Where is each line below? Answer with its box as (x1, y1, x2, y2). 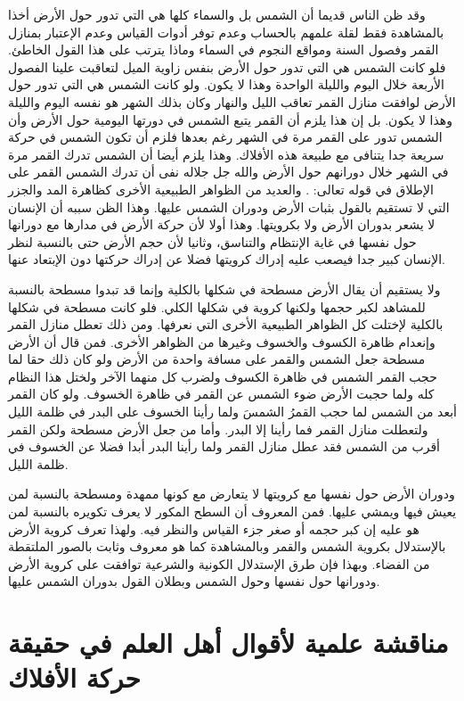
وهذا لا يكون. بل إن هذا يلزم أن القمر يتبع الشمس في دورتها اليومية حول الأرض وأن (8, 110, 452, 128)
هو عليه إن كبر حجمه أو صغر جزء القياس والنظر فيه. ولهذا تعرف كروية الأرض (8, 519, 419, 538)
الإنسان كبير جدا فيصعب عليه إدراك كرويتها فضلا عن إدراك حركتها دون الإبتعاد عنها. (8, 250, 445, 268)
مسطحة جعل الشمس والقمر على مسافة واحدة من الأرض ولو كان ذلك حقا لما (8, 350, 426, 368)
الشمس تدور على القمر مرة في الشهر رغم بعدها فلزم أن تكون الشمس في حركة (8, 128, 443, 146)
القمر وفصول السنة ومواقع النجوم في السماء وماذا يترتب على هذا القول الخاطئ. (8, 40, 439, 59)
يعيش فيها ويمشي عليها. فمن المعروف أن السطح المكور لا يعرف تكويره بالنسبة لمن (8, 502, 457, 521)
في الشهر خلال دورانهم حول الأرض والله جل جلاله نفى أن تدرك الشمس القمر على (8, 162, 449, 181)
